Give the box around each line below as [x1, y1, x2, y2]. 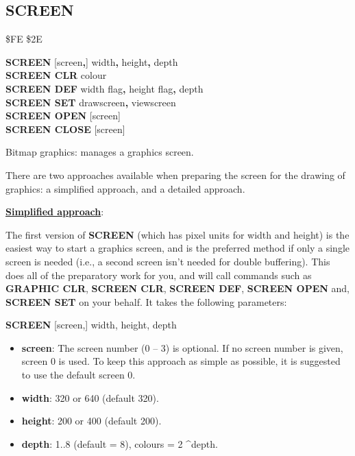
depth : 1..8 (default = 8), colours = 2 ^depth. [21, 436, 218, 451]
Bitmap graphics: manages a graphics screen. [5, 145, 194, 159]
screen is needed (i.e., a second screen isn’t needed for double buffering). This [5, 254, 330, 268]
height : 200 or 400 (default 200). [21, 413, 162, 428]
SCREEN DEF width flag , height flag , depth [5, 81, 204, 95]
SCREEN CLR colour [5, 68, 107, 82]
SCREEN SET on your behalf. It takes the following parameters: [5, 294, 287, 309]
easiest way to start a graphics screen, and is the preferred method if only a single [5, 241, 350, 255]
